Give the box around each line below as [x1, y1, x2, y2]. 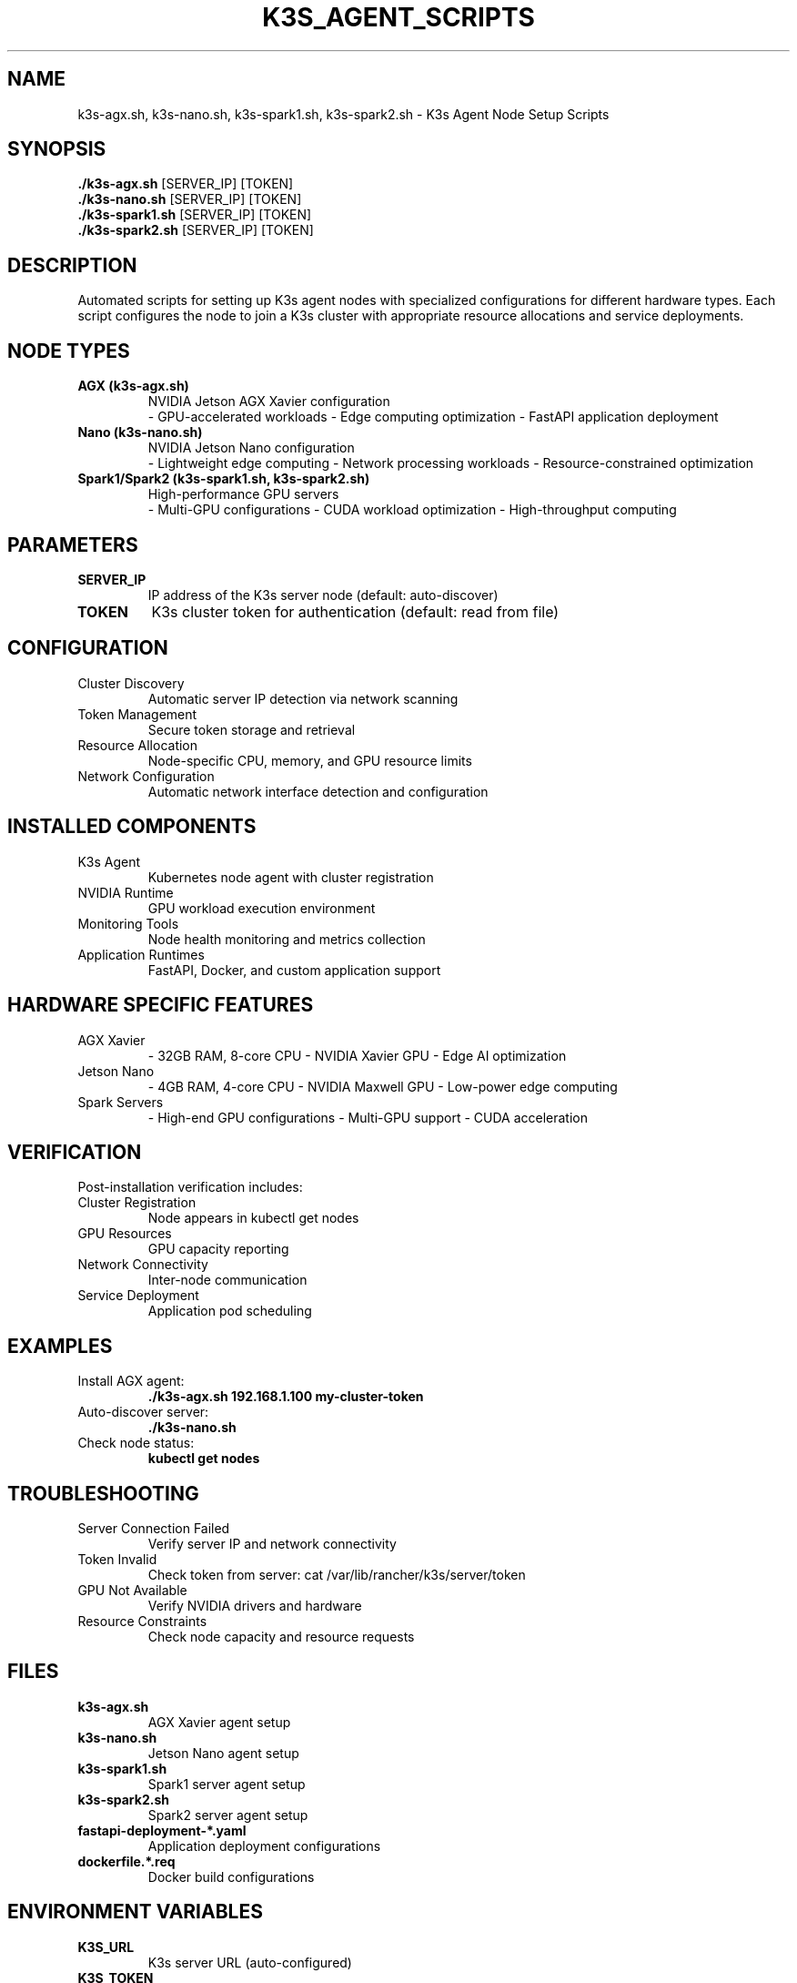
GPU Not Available [77, 1582, 187, 1599]
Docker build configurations [147, 1868, 315, 1885]
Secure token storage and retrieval [147, 721, 356, 737]
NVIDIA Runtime [77, 884, 174, 900]
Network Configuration [77, 768, 215, 784]
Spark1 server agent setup [147, 1775, 306, 1792]
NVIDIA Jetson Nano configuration [147, 440, 355, 456]
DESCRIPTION [7, 253, 137, 277]
